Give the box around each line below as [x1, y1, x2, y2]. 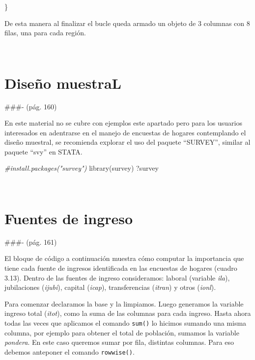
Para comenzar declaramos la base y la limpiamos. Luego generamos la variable [4, 298, 244, 309]
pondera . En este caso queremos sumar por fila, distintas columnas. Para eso [4, 337, 234, 347]
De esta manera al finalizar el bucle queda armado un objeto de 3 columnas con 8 [4, 18, 250, 28]
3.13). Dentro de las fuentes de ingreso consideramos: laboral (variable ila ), [4, 272, 230, 283]
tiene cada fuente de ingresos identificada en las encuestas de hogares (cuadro [4, 262, 237, 273]
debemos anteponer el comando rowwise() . [4, 346, 135, 357]
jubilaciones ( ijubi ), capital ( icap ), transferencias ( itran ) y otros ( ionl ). [4, 282, 216, 292]
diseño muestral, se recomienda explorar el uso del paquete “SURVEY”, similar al [4, 137, 251, 147]
